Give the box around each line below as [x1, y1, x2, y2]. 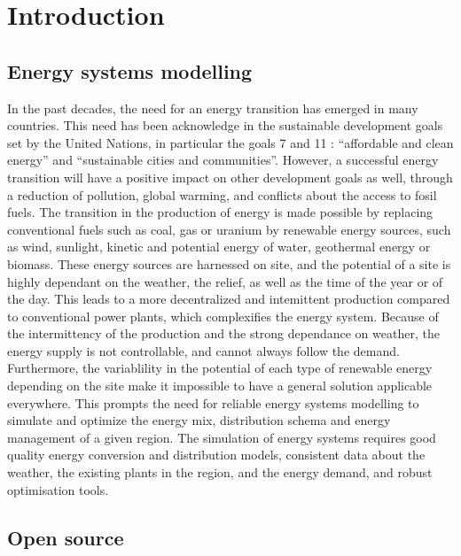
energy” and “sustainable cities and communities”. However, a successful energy [7, 151, 439, 169]
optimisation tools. [7, 480, 109, 498]
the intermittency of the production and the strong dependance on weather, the [7, 324, 440, 343]
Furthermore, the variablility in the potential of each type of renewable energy [7, 359, 433, 377]
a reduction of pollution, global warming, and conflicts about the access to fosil [7, 185, 437, 204]
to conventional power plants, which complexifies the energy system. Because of [7, 306, 439, 325]
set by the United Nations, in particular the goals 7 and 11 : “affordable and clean [7, 133, 454, 151]
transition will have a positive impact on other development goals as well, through [7, 167, 453, 186]
